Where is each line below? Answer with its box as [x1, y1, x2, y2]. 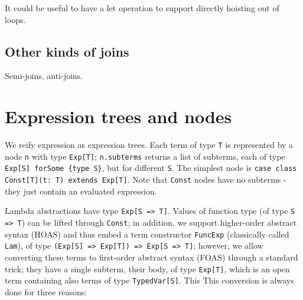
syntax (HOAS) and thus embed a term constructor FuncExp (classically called [5, 228, 289, 240]
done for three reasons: [5, 285, 87, 298]
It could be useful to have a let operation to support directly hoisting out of [5, 2, 279, 14]
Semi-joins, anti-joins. [5, 70, 83, 82]
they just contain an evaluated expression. [5, 184, 157, 197]
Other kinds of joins [5, 42, 129, 60]
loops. [5, 13, 26, 25]
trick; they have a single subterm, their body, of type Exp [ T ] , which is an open [5, 262, 290, 275]
